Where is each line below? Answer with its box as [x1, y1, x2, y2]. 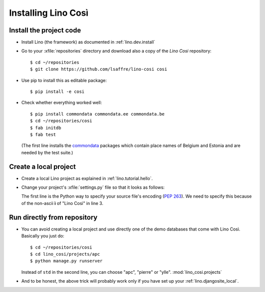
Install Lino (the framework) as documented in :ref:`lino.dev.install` [21, 39, 156, 45]
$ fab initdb [30, 125, 61, 130]
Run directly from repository [9, 213, 98, 221]
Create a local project [9, 162, 76, 171]
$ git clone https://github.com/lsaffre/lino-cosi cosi [30, 66, 167, 72]
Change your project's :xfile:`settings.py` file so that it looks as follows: [21, 184, 165, 190]
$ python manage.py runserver [30, 258, 103, 264]
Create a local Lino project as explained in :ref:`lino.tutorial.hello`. [21, 175, 153, 181]
